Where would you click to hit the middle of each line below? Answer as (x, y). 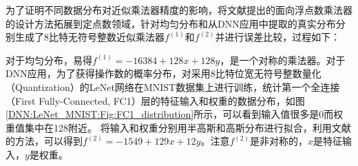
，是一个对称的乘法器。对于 (283, 60)
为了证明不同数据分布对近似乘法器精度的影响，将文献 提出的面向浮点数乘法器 (179, 10)
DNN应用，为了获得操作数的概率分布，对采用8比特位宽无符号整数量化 (164, 73)
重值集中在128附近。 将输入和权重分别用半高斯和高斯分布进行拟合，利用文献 (178, 127)
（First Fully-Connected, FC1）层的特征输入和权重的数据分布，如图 (155, 100)
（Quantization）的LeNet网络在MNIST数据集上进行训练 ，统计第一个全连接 (173, 86)
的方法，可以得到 (44, 141)
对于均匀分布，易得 (49, 60)
